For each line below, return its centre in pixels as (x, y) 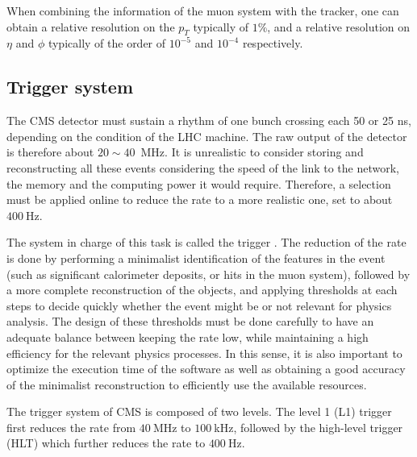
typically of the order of (107, 43)
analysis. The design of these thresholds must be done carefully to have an (190, 321)
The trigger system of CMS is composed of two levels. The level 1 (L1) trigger (199, 411)
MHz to (172, 427)
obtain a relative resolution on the (91, 26)
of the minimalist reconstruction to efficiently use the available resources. (187, 384)
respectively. (273, 43)
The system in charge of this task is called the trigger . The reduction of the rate (206, 242)
